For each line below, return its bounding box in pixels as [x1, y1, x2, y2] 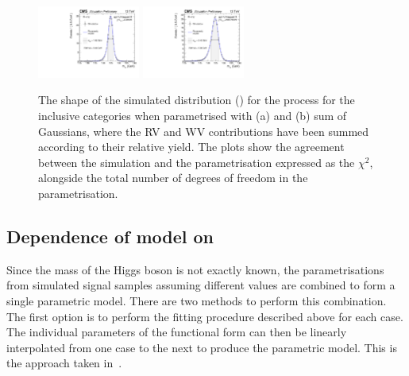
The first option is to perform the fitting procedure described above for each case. [6, 308, 403, 324]
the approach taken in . [6, 355, 122, 371]
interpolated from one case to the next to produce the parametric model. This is [6, 339, 397, 355]
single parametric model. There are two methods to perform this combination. [6, 293, 387, 309]
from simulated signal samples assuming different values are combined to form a [6, 277, 395, 293]
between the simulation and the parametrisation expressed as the [38, 153, 355, 170]
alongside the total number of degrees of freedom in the [38, 169, 308, 186]
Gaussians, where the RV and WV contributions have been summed [38, 122, 369, 139]
